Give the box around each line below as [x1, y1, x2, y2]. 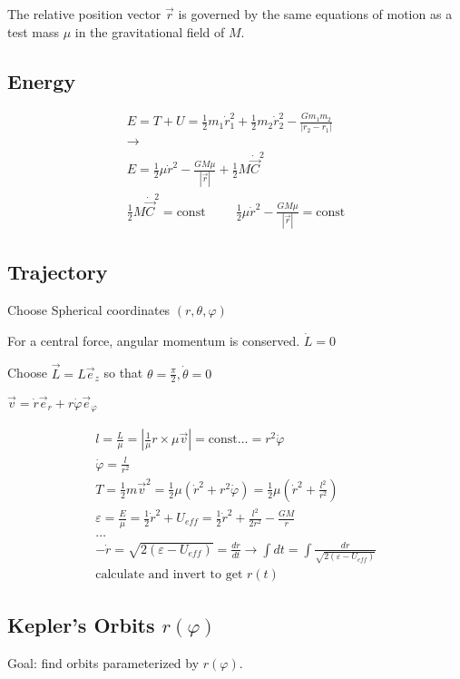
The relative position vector [7, 5, 161, 23]
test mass [7, 22, 59, 41]
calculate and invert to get [95, 568, 243, 582]
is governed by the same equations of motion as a [178, 5, 453, 23]
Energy [7, 66, 76, 94]
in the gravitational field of [74, 22, 225, 41]
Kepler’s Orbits [7, 610, 155, 638]
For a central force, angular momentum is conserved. [7, 330, 300, 349]
